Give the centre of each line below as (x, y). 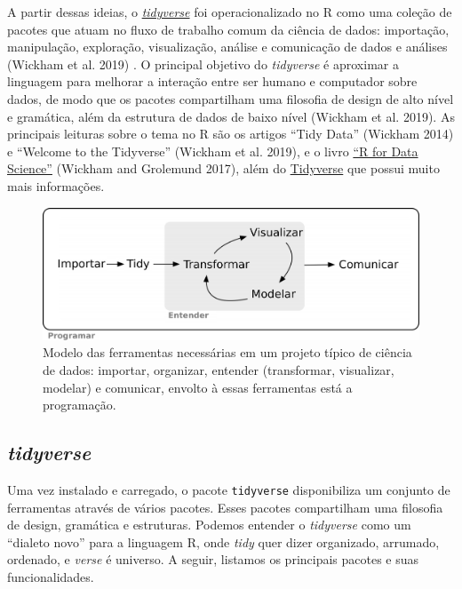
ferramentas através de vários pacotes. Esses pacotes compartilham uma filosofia (225, 507)
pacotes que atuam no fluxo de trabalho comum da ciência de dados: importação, (228, 29)
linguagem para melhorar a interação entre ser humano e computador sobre (212, 81)
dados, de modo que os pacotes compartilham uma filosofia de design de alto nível (231, 98)
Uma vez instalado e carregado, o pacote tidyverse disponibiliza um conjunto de (229, 489)
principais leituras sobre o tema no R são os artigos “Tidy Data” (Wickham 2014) (231, 134)
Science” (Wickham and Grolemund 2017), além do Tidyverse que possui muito (223, 168)
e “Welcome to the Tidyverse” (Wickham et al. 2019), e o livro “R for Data (213, 151)
